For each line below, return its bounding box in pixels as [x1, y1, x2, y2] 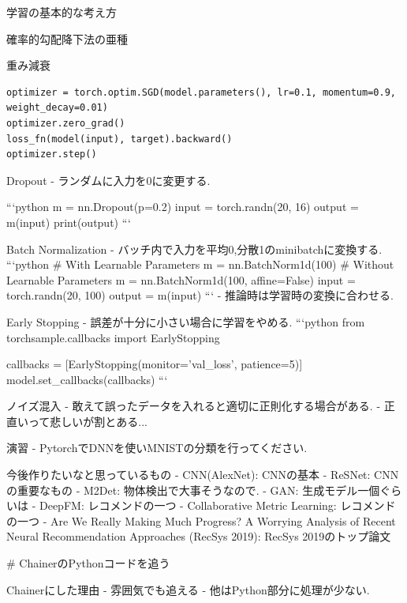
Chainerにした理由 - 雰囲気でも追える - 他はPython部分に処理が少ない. [6, 581, 370, 597]
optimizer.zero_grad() [6, 117, 125, 129]
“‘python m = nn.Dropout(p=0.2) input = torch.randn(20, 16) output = [6, 198, 359, 215]
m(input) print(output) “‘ [6, 213, 131, 230]
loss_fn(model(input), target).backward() [6, 133, 233, 145]
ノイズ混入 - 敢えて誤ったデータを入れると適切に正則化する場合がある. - [6, 398, 381, 414]
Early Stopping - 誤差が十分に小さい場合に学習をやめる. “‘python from [6, 313, 365, 330]
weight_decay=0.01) [6, 102, 108, 114]
